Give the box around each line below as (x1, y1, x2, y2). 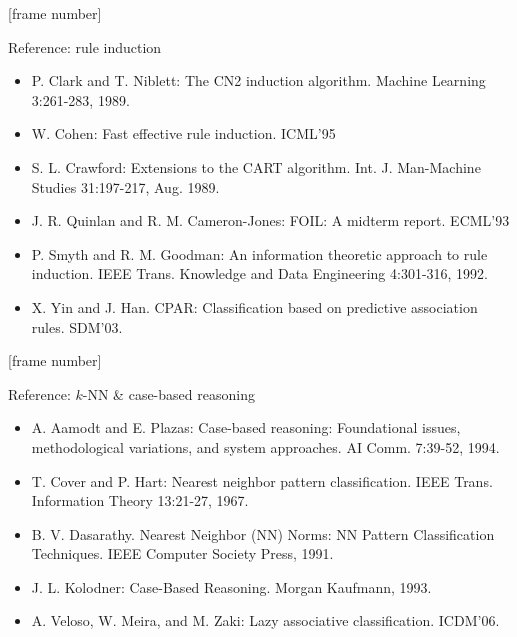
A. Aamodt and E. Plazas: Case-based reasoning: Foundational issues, (31, 417, 461, 438)
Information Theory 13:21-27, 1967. (31, 490, 249, 511)
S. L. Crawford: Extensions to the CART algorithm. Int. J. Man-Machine (31, 156, 481, 177)
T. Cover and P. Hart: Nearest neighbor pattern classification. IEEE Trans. (31, 470, 493, 491)
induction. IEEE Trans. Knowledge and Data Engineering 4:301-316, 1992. (31, 263, 488, 284)
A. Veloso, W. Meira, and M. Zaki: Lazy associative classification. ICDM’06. (31, 610, 500, 631)
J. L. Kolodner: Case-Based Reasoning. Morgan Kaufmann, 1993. (31, 576, 432, 597)
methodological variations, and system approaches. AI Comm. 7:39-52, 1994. (31, 436, 500, 457)
